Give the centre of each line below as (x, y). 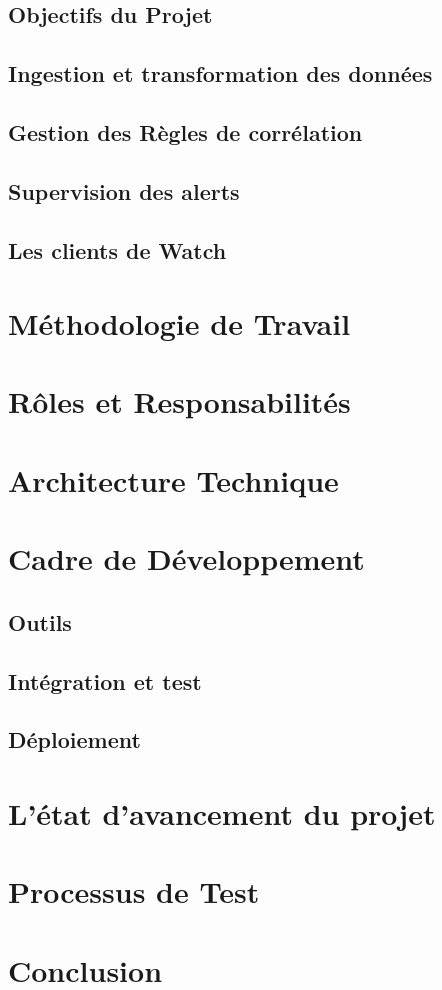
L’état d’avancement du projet (222, 812)
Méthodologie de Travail (179, 323)
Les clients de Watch (117, 249)
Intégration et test (105, 680)
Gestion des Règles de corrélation (185, 131)
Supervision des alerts (124, 190)
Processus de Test (134, 891)
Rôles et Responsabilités (179, 401)
